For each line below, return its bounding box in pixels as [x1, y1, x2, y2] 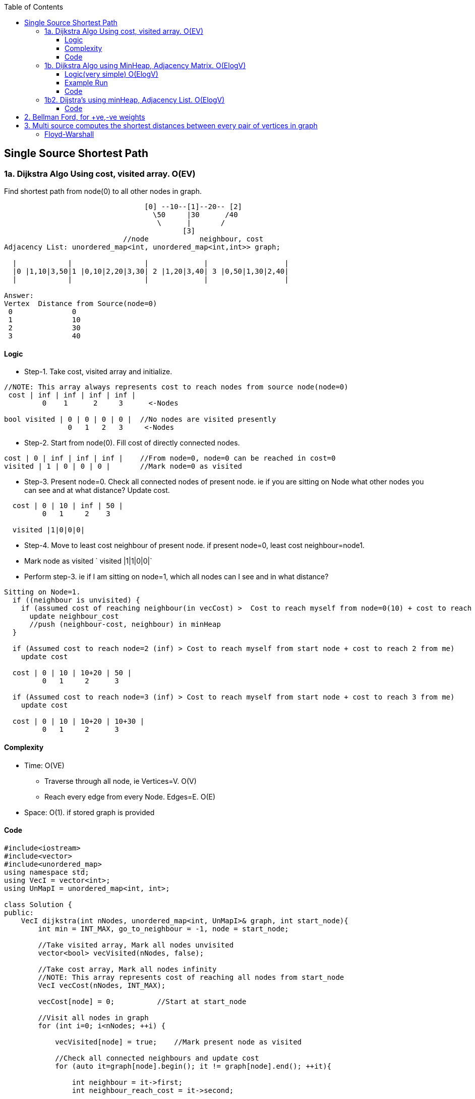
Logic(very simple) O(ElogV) [65, 70, 158, 78]
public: [4, 908, 34, 917]
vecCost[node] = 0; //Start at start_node [38, 997, 247, 1006]
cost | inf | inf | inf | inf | [8, 391, 136, 399]
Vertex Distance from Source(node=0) [4, 299, 157, 308]
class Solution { [4, 900, 72, 909]
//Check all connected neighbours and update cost [55, 1054, 259, 1062]
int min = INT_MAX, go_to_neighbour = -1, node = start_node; [38, 924, 289, 933]
